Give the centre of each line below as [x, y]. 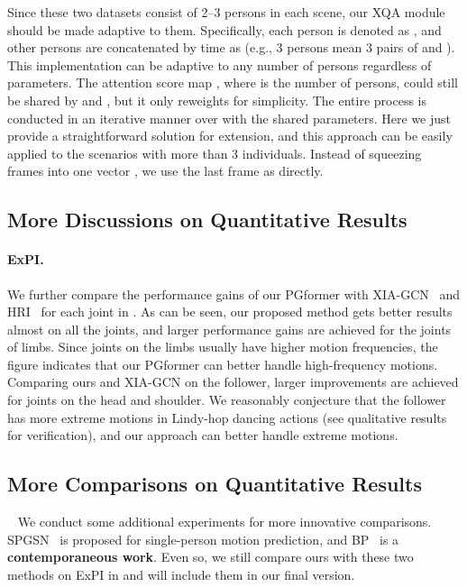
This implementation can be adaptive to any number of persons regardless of [220, 64]
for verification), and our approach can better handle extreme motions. [203, 435]
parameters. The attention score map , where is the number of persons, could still [233, 83]
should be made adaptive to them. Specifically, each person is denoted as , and [224, 29]
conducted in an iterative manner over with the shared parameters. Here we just [229, 118]
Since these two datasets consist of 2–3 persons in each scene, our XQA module [226, 12]
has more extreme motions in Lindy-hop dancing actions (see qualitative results [227, 417]
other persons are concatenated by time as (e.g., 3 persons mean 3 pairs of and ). [231, 47]
